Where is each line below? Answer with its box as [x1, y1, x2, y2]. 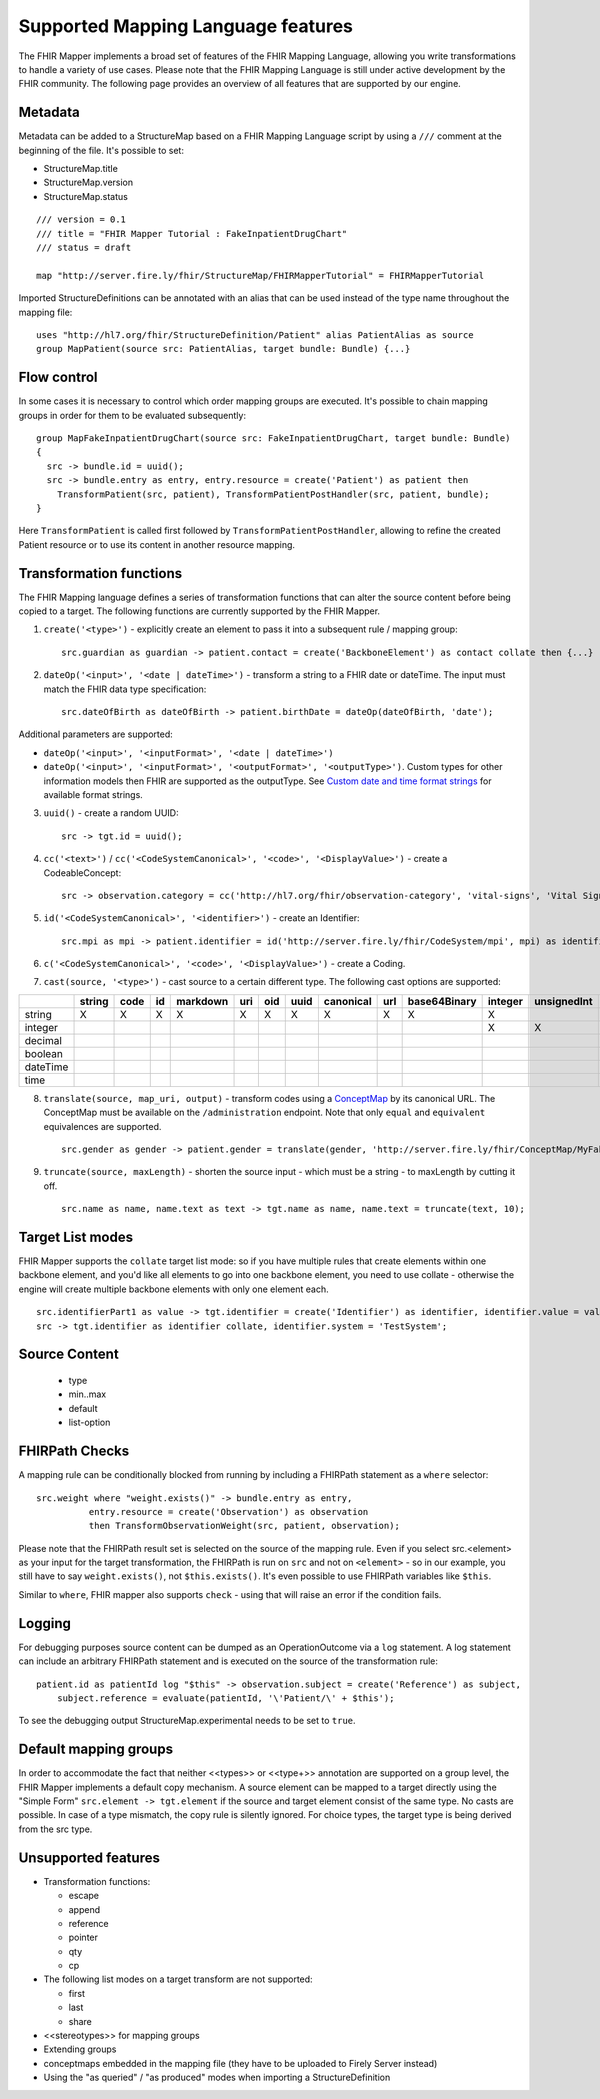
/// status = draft [36, 241, 132, 253]
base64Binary [407, 994, 477, 1008]
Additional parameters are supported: [18, 728, 174, 740]
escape [68, 1890, 100, 1902]
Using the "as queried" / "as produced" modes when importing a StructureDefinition [43, 2071, 391, 2084]
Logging [18, 1615, 72, 1632]
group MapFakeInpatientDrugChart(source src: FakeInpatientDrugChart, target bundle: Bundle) [36, 433, 511, 444]
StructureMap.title [43, 163, 119, 175]
